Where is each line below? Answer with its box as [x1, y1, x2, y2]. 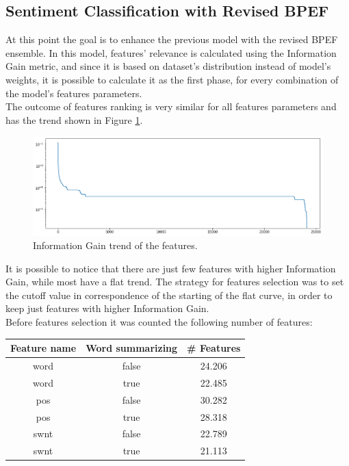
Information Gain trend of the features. [33, 238, 198, 253]
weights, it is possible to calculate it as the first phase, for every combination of [5, 72, 339, 86]
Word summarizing [86, 341, 178, 355]
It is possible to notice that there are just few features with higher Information [5, 261, 336, 275]
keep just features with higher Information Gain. [5, 301, 209, 315]
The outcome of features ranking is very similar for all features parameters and [5, 99, 337, 114]
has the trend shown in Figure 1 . [5, 112, 143, 127]
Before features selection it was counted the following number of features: [5, 315, 313, 329]
